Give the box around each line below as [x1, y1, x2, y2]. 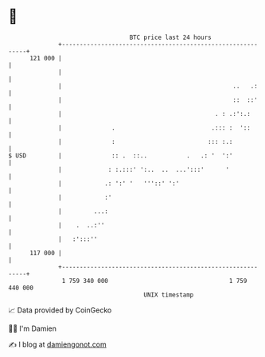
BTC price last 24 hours [129, 33, 212, 41]
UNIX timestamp [143, 290, 194, 299]
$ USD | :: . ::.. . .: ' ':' [8, 151, 233, 160]
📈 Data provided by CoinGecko [8, 305, 112, 315]
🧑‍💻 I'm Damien [8, 324, 57, 333]
